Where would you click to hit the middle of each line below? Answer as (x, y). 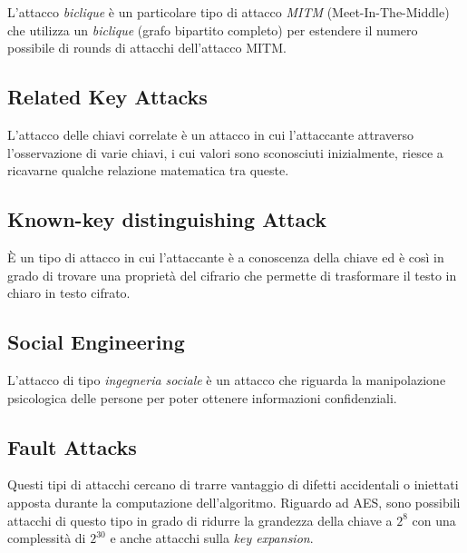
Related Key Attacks (107, 97)
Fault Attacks (72, 446)
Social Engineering (96, 342)
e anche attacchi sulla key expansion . (212, 538)
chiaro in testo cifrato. (69, 293)
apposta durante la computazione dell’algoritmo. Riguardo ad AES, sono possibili (234, 502)
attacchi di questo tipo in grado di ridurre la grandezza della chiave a (200, 520)
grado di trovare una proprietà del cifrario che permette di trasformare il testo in (232, 275)
